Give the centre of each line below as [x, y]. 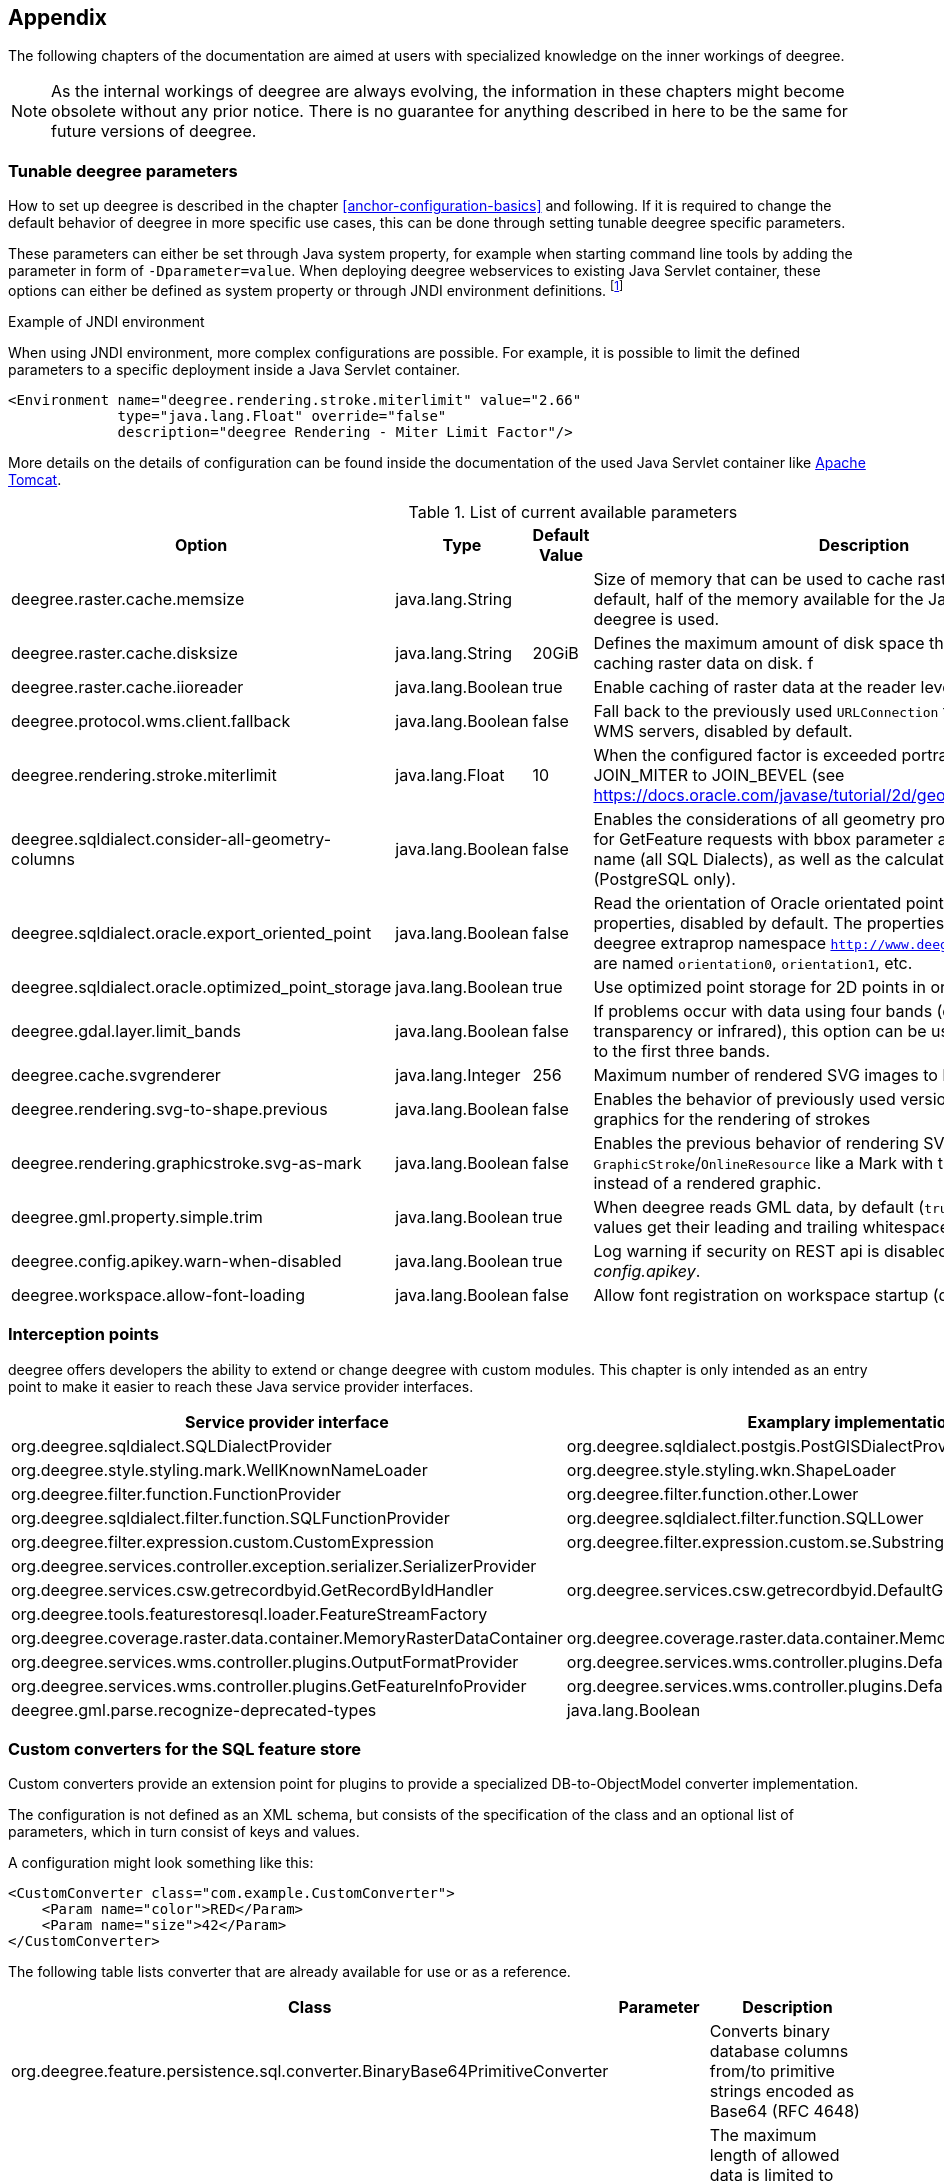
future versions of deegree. [154, 131]
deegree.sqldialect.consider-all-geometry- [171, 838]
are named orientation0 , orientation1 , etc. [753, 962]
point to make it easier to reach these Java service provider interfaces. [241, 1386]
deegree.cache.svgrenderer [116, 1074]
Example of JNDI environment [106, 321]
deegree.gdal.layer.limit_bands [126, 1030]
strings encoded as [782, 2091]
